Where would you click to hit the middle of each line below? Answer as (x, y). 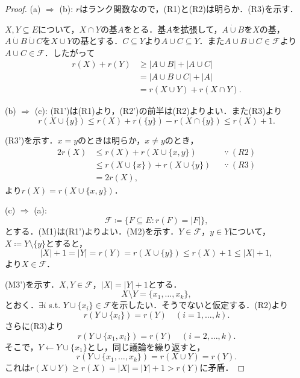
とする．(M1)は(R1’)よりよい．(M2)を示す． (92, 231)
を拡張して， (197, 29)
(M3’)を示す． (32, 284)
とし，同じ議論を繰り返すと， (146, 346)
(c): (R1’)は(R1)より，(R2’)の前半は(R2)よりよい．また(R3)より (158, 111)
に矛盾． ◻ (222, 367)
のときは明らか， (111, 140)
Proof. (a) (23, 8)
